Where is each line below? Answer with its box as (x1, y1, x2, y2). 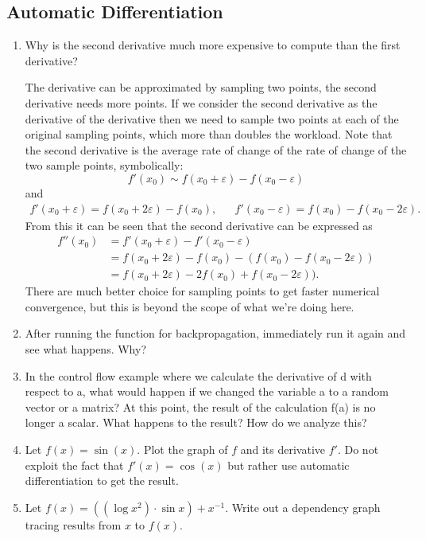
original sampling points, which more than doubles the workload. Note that (25, 126, 393, 143)
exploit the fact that (25, 456, 124, 473)
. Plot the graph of (137, 441, 228, 458)
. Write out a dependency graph (225, 498, 381, 515)
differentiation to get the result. (25, 472, 179, 489)
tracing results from (25, 516, 122, 533)
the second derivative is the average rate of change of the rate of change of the (25, 141, 407, 158)
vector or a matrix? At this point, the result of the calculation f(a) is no (25, 398, 376, 415)
